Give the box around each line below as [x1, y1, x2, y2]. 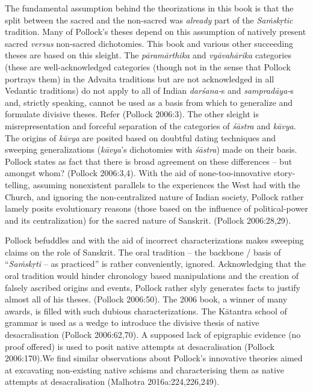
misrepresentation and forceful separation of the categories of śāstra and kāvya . [5, 119, 296, 132]
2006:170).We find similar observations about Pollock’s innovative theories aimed [5, 352, 303, 364]
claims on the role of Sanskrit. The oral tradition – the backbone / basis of [5, 245, 281, 258]
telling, [5, 178, 31, 191]
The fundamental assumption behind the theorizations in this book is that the [5, 2, 294, 14]
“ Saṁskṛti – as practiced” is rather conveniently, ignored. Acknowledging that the [5, 257, 306, 270]
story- [273, 167, 296, 179]
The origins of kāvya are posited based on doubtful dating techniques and [5, 131, 276, 144]
